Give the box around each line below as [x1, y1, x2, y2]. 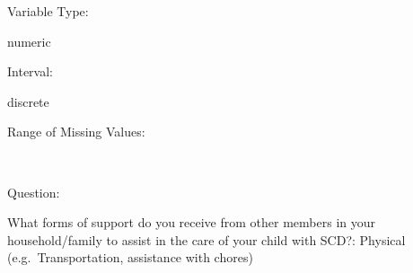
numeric [7, 31, 51, 50]
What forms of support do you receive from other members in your [7, 213, 376, 232]
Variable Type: [7, 2, 89, 20]
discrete [7, 92, 49, 110]
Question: [7, 182, 60, 201]
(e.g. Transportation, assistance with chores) [7, 248, 253, 267]
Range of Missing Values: [7, 122, 145, 141]
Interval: [7, 62, 53, 81]
